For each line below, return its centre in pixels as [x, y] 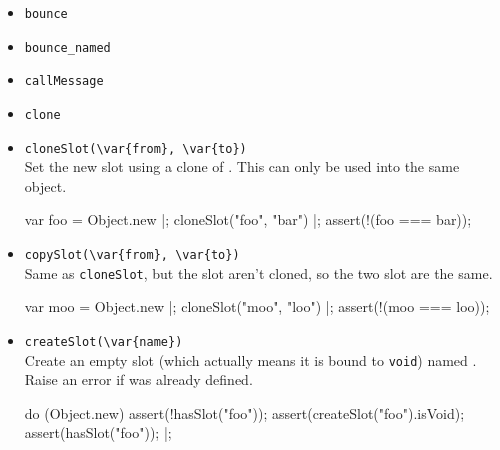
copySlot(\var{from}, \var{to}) [132, 255]
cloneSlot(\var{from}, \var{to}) [135, 148]
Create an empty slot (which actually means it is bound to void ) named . [250, 359]
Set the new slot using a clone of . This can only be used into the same [242, 166]
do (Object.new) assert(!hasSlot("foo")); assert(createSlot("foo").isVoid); [244, 412]
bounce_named [67, 47]
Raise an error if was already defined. [138, 379]
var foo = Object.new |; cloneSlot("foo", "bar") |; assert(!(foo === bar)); [248, 219]
